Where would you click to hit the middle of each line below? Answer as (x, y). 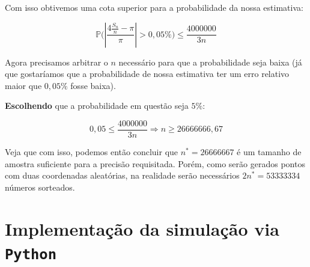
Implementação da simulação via (142, 228)
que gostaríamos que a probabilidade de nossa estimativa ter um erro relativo (147, 74)
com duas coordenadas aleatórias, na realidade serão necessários (122, 175)
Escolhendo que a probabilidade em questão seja (97, 106)
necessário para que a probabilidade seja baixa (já (210, 62)
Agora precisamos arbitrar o (56, 62)
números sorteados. (40, 187)
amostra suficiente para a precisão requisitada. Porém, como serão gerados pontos (155, 163)
